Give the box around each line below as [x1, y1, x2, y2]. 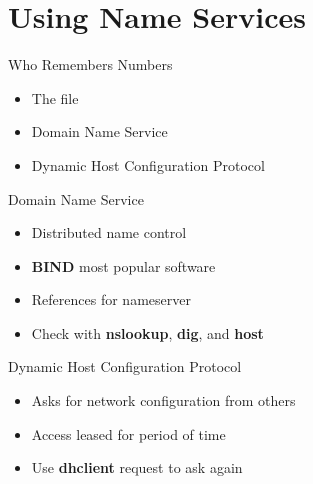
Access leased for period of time [31, 423, 226, 444]
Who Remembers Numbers [8, 54, 173, 75]
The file [31, 87, 79, 108]
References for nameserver [31, 289, 191, 310]
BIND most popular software [31, 255, 216, 276]
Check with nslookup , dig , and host [31, 322, 264, 343]
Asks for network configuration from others [31, 390, 296, 411]
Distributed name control [31, 222, 187, 243]
